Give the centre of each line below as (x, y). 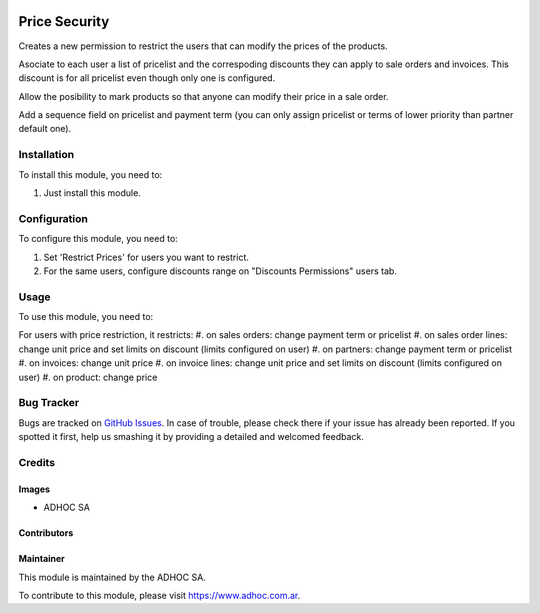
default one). (45, 129)
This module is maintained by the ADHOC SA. (112, 577)
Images (34, 489)
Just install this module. (92, 193)
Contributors (46, 533)
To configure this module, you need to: (98, 239)
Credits (36, 462)
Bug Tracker (49, 403)
